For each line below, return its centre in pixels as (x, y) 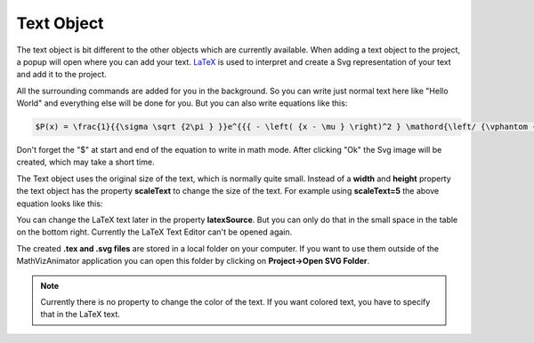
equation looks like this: (60, 203)
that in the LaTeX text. (80, 315)
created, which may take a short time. (85, 162)
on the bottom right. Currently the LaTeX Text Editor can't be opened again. (154, 232)
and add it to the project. (61, 75)
